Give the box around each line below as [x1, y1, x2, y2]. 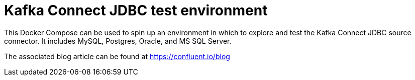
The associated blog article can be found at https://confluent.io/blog [4, 52, 230, 61]
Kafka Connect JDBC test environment [4, 2, 268, 19]
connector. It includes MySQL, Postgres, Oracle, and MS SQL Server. [4, 36, 232, 45]
